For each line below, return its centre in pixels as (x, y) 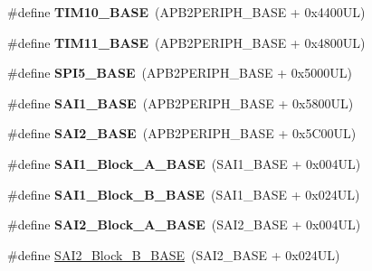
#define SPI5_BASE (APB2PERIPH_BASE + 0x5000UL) (180, 73)
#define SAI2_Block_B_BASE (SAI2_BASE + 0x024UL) (174, 254)
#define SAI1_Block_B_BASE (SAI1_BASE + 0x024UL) (184, 194)
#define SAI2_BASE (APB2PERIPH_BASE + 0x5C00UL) (182, 133)
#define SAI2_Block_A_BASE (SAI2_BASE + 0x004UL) (184, 224)
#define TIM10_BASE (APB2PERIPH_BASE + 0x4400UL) (186, 12)
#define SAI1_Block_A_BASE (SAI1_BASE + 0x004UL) (184, 163)
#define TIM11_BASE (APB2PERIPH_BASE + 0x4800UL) (186, 42)
